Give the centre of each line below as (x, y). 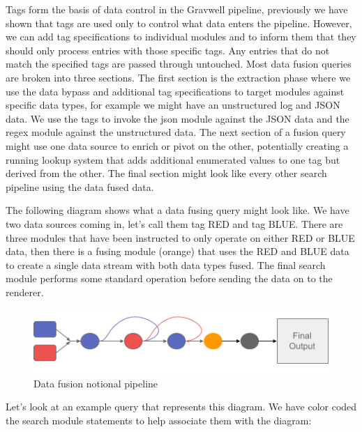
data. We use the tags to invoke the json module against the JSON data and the (178, 118)
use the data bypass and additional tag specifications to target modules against (175, 91)
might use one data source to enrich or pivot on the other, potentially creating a (177, 145)
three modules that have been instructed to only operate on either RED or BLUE (180, 237)
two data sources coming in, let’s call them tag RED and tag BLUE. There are (174, 223)
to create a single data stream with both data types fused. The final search (166, 264)
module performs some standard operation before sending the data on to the (169, 278)
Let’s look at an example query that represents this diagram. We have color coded (181, 407)
